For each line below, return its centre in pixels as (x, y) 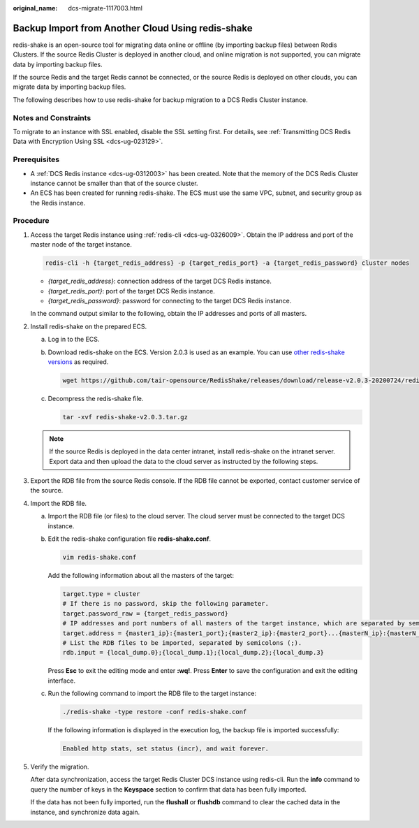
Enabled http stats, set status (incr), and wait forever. (166, 749)
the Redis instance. (58, 203)
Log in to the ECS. (74, 340)
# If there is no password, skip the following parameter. (166, 604)
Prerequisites (36, 159)
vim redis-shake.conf (100, 557)
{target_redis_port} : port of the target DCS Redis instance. (132, 291)
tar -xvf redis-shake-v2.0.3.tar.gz (125, 417)
